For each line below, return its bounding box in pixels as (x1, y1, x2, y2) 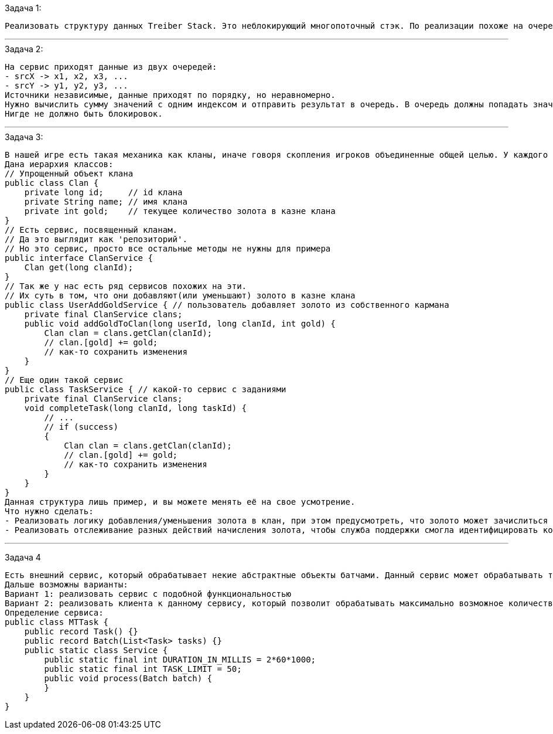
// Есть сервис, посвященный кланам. (5, 225, 178, 235)
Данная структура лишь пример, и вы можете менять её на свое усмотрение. (5, 497, 356, 507)
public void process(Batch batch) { (44, 674, 213, 683)
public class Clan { (5, 178, 99, 188)
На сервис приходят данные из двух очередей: (5, 62, 217, 72)
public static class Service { (24, 645, 168, 655)
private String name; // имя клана (24, 197, 187, 206)
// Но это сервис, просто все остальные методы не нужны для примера (5, 244, 331, 253)
